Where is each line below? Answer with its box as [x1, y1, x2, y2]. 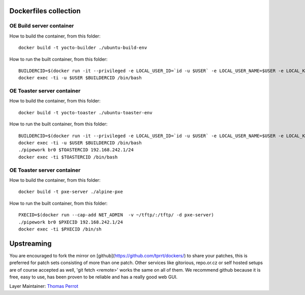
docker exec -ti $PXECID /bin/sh [18, 226, 102, 232]
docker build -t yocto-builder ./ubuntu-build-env [18, 45, 147, 51]
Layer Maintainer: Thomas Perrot [9, 283, 78, 289]
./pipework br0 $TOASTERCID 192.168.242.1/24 [18, 147, 134, 153]
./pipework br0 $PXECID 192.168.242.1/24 [18, 219, 123, 225]
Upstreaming [9, 239, 52, 248]
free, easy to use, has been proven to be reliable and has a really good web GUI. [9, 274, 178, 280]
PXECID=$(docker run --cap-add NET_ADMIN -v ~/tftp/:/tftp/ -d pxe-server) [18, 212, 215, 218]
